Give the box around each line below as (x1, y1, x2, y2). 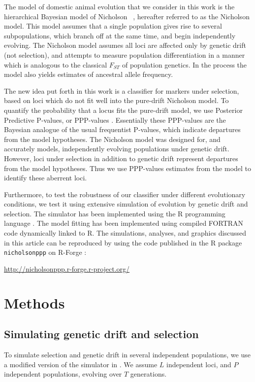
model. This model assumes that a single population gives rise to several (4, 21, 222, 31)
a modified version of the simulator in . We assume (4, 359, 158, 369)
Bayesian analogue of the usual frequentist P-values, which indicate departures (4, 124, 241, 135)
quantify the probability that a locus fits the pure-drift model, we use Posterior (4, 104, 243, 115)
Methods (4, 292, 65, 313)
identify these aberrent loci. (4, 173, 87, 183)
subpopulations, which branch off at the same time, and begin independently (4, 30, 236, 40)
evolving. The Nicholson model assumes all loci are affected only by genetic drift (4, 40, 246, 50)
